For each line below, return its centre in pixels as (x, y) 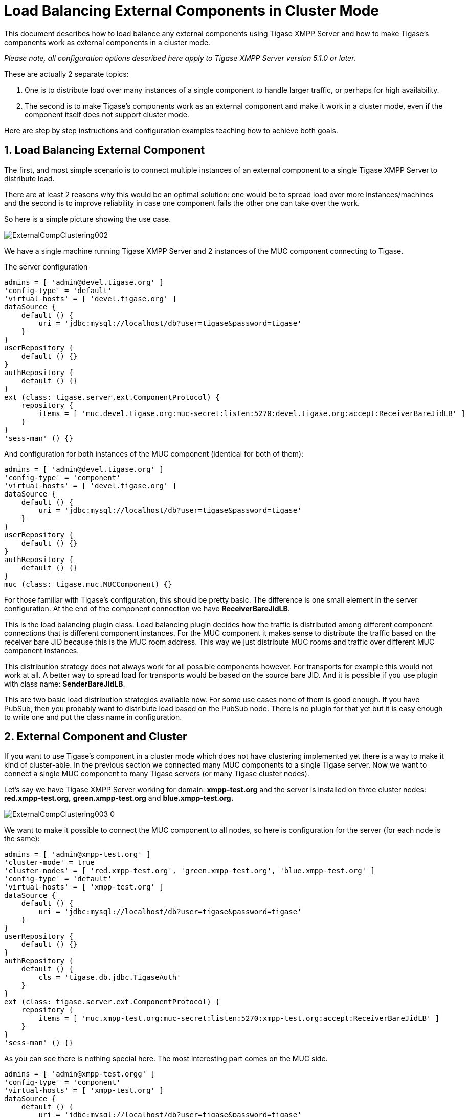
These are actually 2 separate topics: (66, 74)
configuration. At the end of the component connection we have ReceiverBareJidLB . (147, 608)
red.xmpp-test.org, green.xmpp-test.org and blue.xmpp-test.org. (119, 798)
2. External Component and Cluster (96, 737)
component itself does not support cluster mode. (107, 114)
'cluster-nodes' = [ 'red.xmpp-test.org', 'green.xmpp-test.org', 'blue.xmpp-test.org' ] (190, 871)
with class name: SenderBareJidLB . (65, 684)
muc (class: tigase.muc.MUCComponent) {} (88, 584)
